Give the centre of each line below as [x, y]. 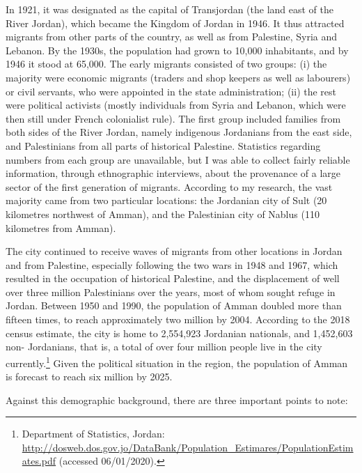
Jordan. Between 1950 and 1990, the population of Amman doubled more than [174, 305]
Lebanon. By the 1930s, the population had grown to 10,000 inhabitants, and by [177, 50]
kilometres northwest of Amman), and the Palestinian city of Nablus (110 [163, 214]
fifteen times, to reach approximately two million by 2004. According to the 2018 [178, 319]
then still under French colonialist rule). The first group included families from [173, 118]
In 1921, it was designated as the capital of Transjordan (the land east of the [170, 9]
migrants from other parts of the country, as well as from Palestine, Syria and [172, 37]
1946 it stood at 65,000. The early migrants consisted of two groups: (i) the [166, 64]
